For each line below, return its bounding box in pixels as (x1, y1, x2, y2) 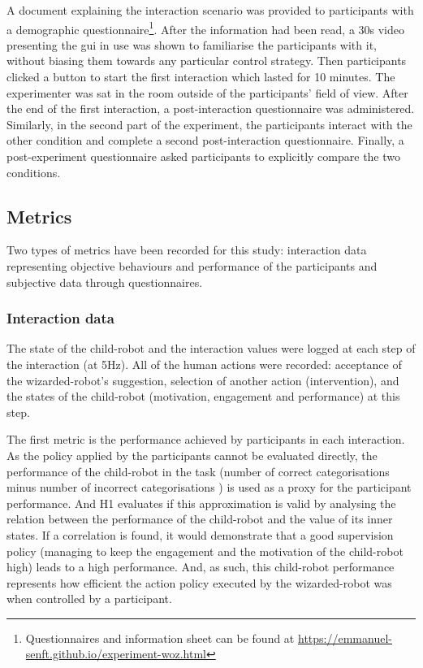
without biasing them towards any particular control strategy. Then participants (6, 52, 407, 69)
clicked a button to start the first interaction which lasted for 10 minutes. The (6, 68, 395, 85)
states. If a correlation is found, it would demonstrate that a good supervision (6, 526, 394, 543)
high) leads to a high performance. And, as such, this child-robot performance (6, 558, 395, 575)
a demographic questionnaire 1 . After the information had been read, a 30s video (6, 18, 405, 37)
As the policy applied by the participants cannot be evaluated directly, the (6, 446, 378, 463)
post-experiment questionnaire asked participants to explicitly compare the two (6, 148, 401, 164)
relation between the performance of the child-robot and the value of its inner (6, 510, 393, 527)
